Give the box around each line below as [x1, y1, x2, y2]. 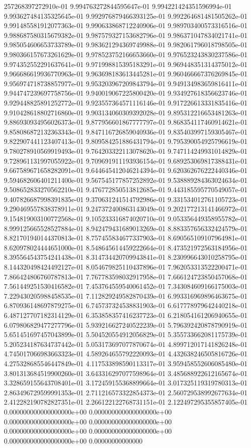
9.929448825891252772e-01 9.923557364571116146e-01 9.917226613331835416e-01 [4, 97, 248, 107]
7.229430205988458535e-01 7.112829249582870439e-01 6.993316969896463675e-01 [4, 290, 248, 301]
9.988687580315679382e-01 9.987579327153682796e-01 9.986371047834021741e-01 [4, 30, 248, 40]
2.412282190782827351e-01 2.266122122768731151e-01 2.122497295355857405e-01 [4, 397, 248, 407]
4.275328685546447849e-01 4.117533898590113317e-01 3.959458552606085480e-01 [4, 358, 248, 368]
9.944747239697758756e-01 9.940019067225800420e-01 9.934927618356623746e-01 [4, 88, 248, 98]
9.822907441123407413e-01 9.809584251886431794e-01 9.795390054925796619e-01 [4, 136, 248, 146]
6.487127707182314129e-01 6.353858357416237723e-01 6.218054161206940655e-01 [4, 310, 248, 320]
